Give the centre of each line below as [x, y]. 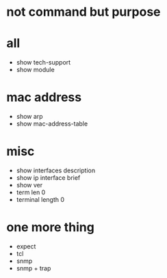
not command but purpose [84, 12]
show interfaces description [56, 170]
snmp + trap [34, 268]
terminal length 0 [40, 199]
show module [36, 70]
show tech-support [43, 62]
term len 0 [31, 192]
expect [26, 246]
